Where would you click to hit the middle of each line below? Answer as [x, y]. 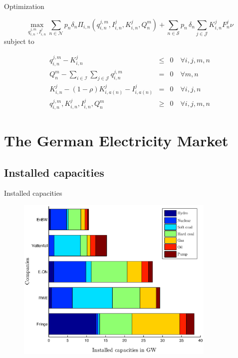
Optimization [24, 6]
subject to [19, 41]
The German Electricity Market [116, 141]
